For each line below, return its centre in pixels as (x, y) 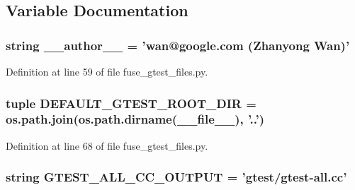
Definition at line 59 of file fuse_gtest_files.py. (107, 71)
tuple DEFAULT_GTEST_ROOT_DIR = (131, 103)
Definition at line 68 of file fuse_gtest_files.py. (107, 145)
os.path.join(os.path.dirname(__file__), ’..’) (135, 119)
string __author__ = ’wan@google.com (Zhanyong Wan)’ (178, 45)
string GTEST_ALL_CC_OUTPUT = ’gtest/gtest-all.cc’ (176, 177)
